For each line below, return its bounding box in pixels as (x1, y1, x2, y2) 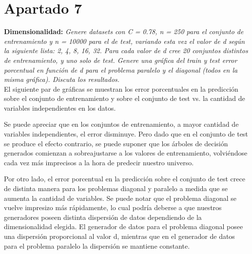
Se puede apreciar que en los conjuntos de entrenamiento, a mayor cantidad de (4, 119, 239, 129)
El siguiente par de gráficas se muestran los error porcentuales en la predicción (4, 83, 238, 94)
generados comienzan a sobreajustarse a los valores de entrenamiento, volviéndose (4, 148, 248, 158)
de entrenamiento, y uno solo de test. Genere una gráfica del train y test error (4, 55, 237, 65)
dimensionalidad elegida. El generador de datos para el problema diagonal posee (4, 221, 243, 232)
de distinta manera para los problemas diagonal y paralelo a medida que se (4, 183, 228, 194)
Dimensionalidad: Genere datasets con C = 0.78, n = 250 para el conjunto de (4, 26, 244, 37)
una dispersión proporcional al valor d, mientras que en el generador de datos (4, 231, 235, 241)
